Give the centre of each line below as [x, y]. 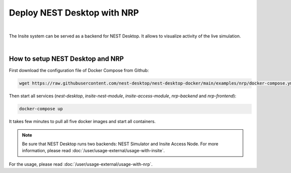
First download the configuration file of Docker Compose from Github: [79, 70]
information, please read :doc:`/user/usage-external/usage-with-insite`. [93, 151]
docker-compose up [41, 109]
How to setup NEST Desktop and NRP [66, 59]
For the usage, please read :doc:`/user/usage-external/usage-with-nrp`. [81, 164]
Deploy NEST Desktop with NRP [74, 13]
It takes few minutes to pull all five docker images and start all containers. [82, 121]
